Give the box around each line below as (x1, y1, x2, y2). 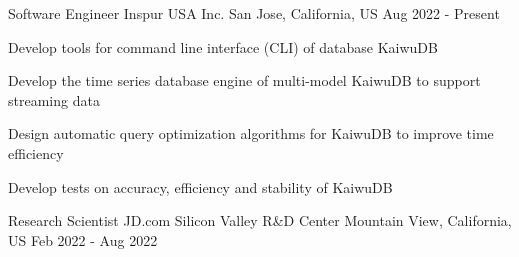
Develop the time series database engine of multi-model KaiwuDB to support (8, 70, 481, 91)
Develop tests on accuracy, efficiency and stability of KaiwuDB (8, 176, 393, 197)
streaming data (8, 89, 100, 110)
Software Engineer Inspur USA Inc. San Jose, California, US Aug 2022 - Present (8, 3, 500, 23)
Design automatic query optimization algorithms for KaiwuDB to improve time (8, 123, 494, 144)
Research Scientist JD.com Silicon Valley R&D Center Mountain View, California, (8, 210, 512, 231)
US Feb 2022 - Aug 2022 (8, 229, 158, 250)
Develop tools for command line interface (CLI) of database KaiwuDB (8, 36, 438, 57)
